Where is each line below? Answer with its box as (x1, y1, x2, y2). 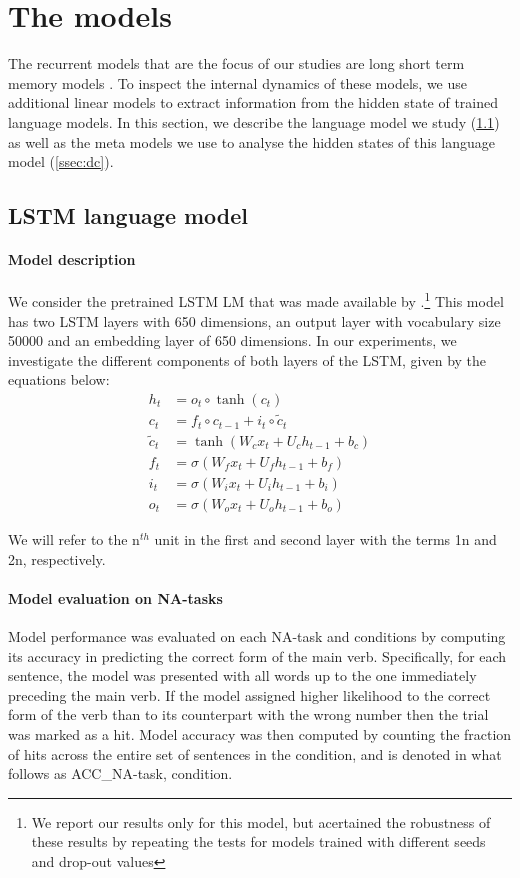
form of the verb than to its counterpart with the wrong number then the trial (8, 704, 489, 725)
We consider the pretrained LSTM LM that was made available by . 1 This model (8, 288, 504, 311)
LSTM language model (8, 200, 249, 231)
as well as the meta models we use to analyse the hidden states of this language (8, 131, 496, 152)
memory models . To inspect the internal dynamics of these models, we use (8, 72, 467, 93)
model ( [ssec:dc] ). (8, 151, 114, 172)
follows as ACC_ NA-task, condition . (8, 763, 233, 784)
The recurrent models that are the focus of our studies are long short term (8, 53, 465, 74)
